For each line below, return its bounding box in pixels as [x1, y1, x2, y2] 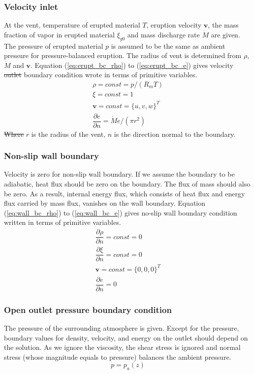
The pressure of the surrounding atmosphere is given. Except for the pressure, [4, 323, 239, 333]
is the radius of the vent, [31, 128, 106, 139]
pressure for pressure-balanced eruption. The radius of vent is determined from [4, 50, 242, 61]
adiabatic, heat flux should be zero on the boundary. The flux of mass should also [4, 179, 251, 189]
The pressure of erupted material [4, 40, 103, 51]
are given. [211, 29, 240, 39]
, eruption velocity [146, 20, 202, 30]
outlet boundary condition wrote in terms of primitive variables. [4, 69, 197, 80]
